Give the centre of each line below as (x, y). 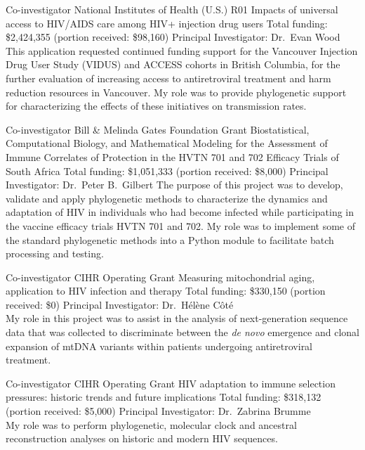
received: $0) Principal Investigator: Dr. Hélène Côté (120, 304)
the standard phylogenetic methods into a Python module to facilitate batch (170, 239)
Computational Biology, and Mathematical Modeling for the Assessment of (167, 143)
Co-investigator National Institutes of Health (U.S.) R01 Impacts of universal (172, 9)
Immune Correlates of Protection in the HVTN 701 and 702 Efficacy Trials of (172, 156)
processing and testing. (55, 253)
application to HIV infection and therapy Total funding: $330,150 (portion (166, 291)
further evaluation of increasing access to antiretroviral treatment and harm (168, 78)
